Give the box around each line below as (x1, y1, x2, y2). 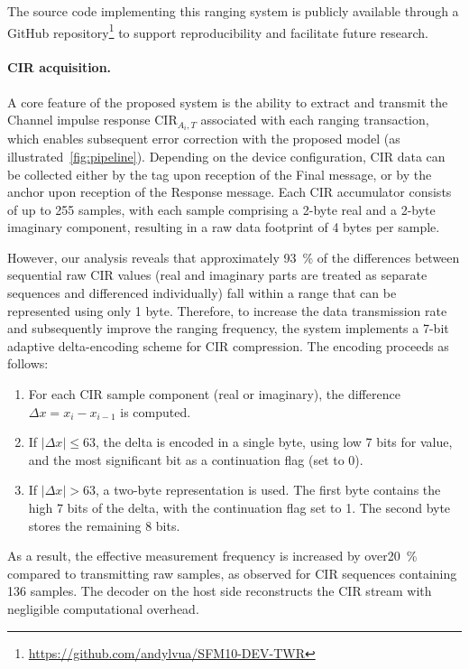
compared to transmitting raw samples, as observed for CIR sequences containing (7, 563, 457, 582)
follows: (7, 354, 49, 373)
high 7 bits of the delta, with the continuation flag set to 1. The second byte (28, 498, 451, 517)
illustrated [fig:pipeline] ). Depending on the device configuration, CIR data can (7, 146, 446, 165)
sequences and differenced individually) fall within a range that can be (7, 283, 397, 302)
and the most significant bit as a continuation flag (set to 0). (28, 450, 363, 469)
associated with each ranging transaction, (200, 110, 429, 129)
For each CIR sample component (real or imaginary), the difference (28, 385, 400, 404)
